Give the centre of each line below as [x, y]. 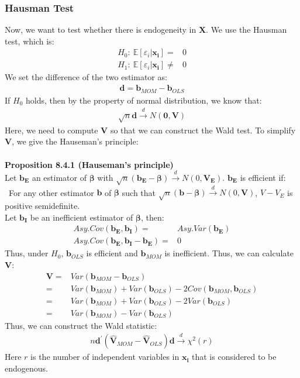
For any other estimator [51, 192]
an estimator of [59, 177]
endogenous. [26, 368]
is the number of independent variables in [105, 357]
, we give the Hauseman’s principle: [75, 141]
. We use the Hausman [246, 30]
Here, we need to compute [51, 130]
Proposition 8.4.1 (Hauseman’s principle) [89, 164]
